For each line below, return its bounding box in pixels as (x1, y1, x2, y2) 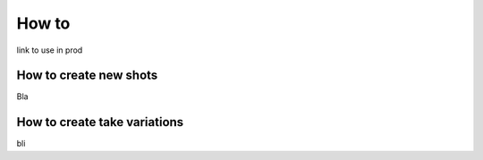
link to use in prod (16, 45, 83, 55)
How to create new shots (16, 68, 158, 83)
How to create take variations (16, 114, 184, 130)
